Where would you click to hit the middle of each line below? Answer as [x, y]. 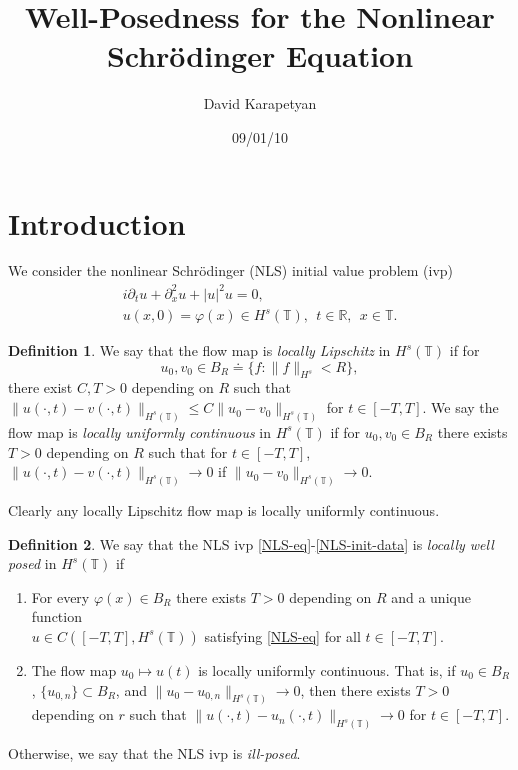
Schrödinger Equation [260, 55]
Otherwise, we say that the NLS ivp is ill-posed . [154, 753]
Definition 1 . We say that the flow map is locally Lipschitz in [199, 350]
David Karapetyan [260, 103]
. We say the [460, 407]
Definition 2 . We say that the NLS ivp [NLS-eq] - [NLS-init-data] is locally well [251, 543]
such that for [188, 451]
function [56, 616]
